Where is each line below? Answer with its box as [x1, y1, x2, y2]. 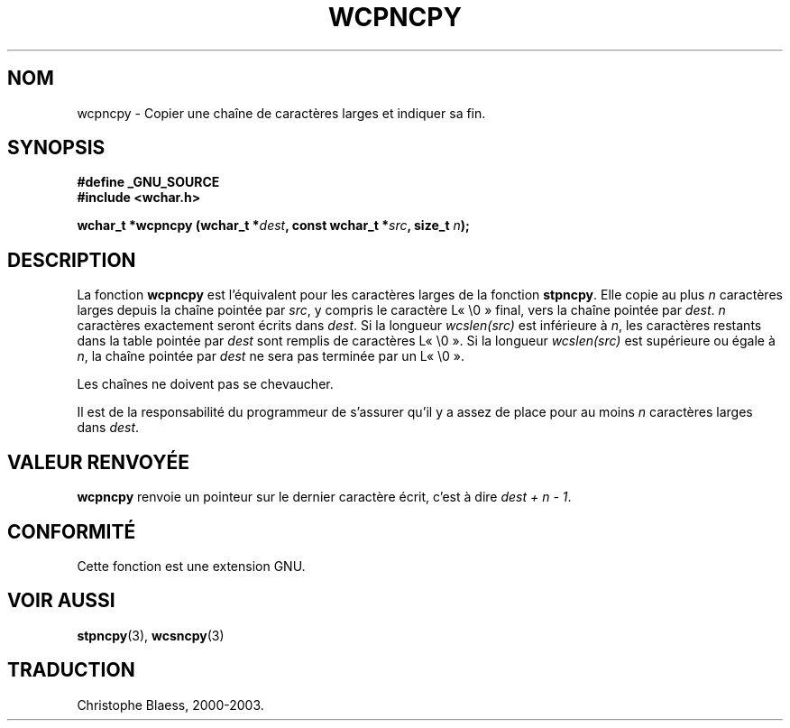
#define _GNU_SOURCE [77, 174, 220, 190]
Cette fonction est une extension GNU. [77, 558, 306, 574]
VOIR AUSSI [7, 589, 115, 613]
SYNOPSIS [7, 136, 106, 160]
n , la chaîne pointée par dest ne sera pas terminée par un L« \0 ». [77, 348, 464, 364]
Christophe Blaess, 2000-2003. [77, 696, 264, 713]
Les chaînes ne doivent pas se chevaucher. [77, 376, 334, 392]
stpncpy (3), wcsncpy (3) [77, 627, 225, 643]
